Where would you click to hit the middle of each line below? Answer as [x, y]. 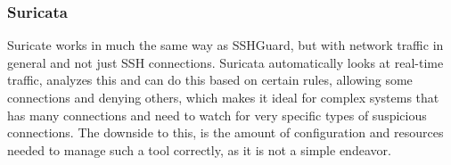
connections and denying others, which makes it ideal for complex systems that [223, 97]
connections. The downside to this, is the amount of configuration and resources [225, 132]
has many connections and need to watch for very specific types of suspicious [217, 115]
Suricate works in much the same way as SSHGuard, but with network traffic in [225, 45]
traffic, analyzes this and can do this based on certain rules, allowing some [210, 80]
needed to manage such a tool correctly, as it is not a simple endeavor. [199, 149]
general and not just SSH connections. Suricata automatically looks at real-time [225, 62]
